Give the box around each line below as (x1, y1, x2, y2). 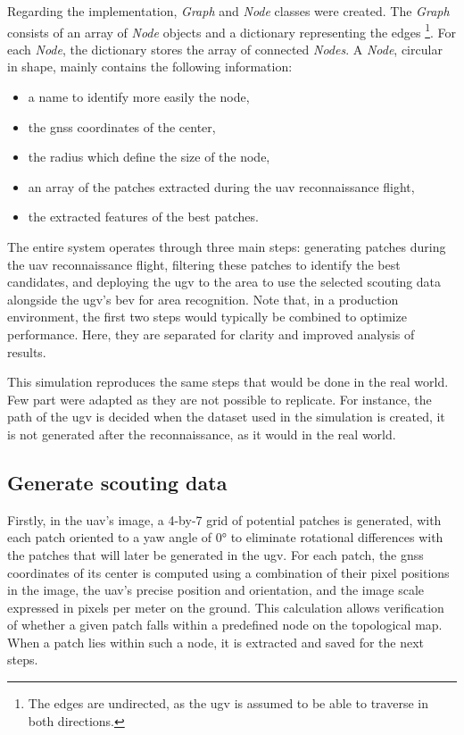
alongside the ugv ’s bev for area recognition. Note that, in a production (7, 289, 399, 308)
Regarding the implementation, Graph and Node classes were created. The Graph (7, 2, 450, 20)
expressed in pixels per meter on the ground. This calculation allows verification (7, 597, 444, 616)
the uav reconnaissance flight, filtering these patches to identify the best (7, 255, 401, 273)
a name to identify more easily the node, (28, 88, 250, 106)
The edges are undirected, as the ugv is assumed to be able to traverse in (28, 694, 428, 713)
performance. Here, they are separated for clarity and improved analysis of (7, 324, 415, 343)
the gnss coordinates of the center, (28, 117, 216, 136)
